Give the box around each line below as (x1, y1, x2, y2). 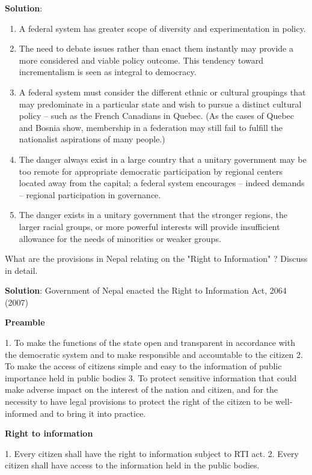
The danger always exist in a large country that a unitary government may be (19, 153, 307, 165)
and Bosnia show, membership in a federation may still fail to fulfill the (19, 121, 283, 133)
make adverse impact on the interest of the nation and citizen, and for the (5, 383, 278, 396)
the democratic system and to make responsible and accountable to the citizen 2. (5, 348, 303, 360)
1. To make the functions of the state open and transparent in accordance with (5, 336, 295, 349)
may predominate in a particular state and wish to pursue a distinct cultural (19, 97, 302, 110)
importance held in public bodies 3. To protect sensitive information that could (5, 371, 297, 384)
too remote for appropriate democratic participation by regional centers (19, 165, 283, 177)
